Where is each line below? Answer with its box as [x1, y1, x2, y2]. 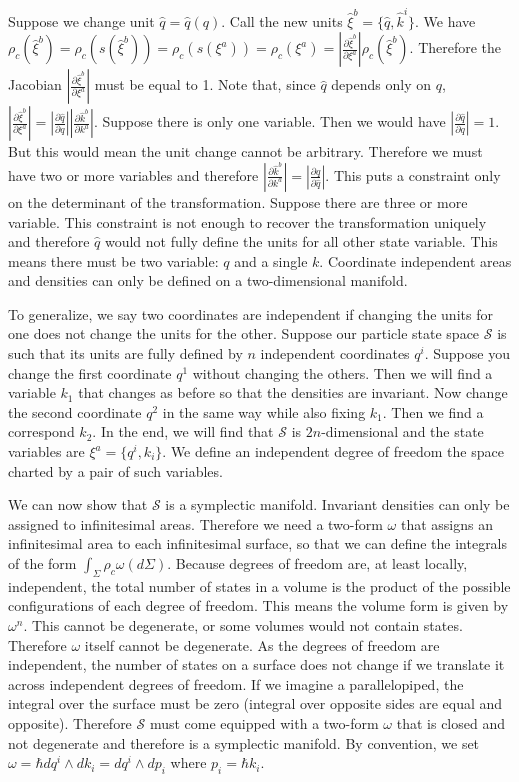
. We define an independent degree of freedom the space [162, 441, 504, 462]
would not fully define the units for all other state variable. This [104, 231, 498, 252]
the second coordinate [8, 401, 142, 422]
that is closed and [396, 712, 505, 733]
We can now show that [8, 494, 148, 515]
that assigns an [400, 513, 493, 534]
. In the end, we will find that [92, 421, 274, 442]
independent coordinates [260, 343, 410, 364]
